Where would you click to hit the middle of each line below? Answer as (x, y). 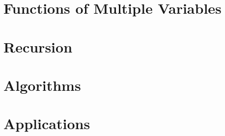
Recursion (38, 46)
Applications (47, 123)
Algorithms (42, 85)
